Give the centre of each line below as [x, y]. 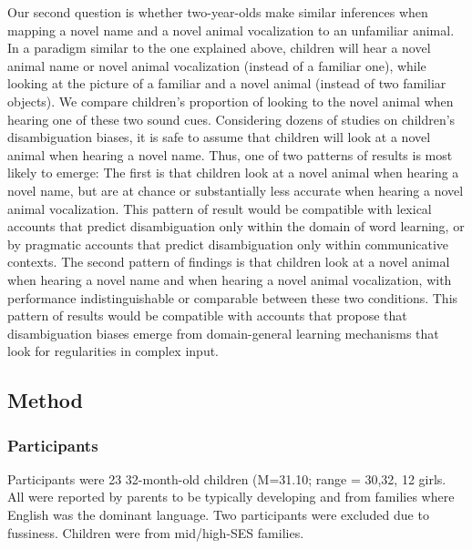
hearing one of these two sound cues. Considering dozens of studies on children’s [231, 119]
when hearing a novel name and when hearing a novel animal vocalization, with [230, 279]
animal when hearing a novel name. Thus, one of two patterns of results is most [230, 154]
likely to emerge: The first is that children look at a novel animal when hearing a [233, 173]
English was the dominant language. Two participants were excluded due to [218, 515]
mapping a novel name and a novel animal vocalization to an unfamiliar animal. [231, 30]
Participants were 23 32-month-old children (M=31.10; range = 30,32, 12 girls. [227, 478]
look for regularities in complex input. [113, 351]
